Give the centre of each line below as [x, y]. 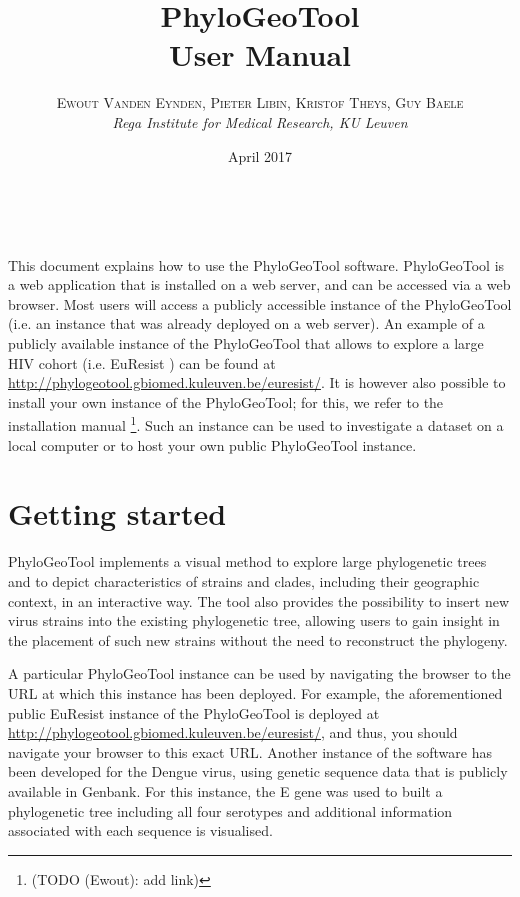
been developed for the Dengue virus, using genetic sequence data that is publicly [258, 771]
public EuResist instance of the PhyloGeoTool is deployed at [194, 712]
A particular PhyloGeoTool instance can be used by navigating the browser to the [259, 673]
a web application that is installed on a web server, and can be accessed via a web [259, 284]
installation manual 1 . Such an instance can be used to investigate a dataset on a [256, 424]
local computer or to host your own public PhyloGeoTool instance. [212, 444]
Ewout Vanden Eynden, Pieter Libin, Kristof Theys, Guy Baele [260, 102]
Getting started [117, 513]
